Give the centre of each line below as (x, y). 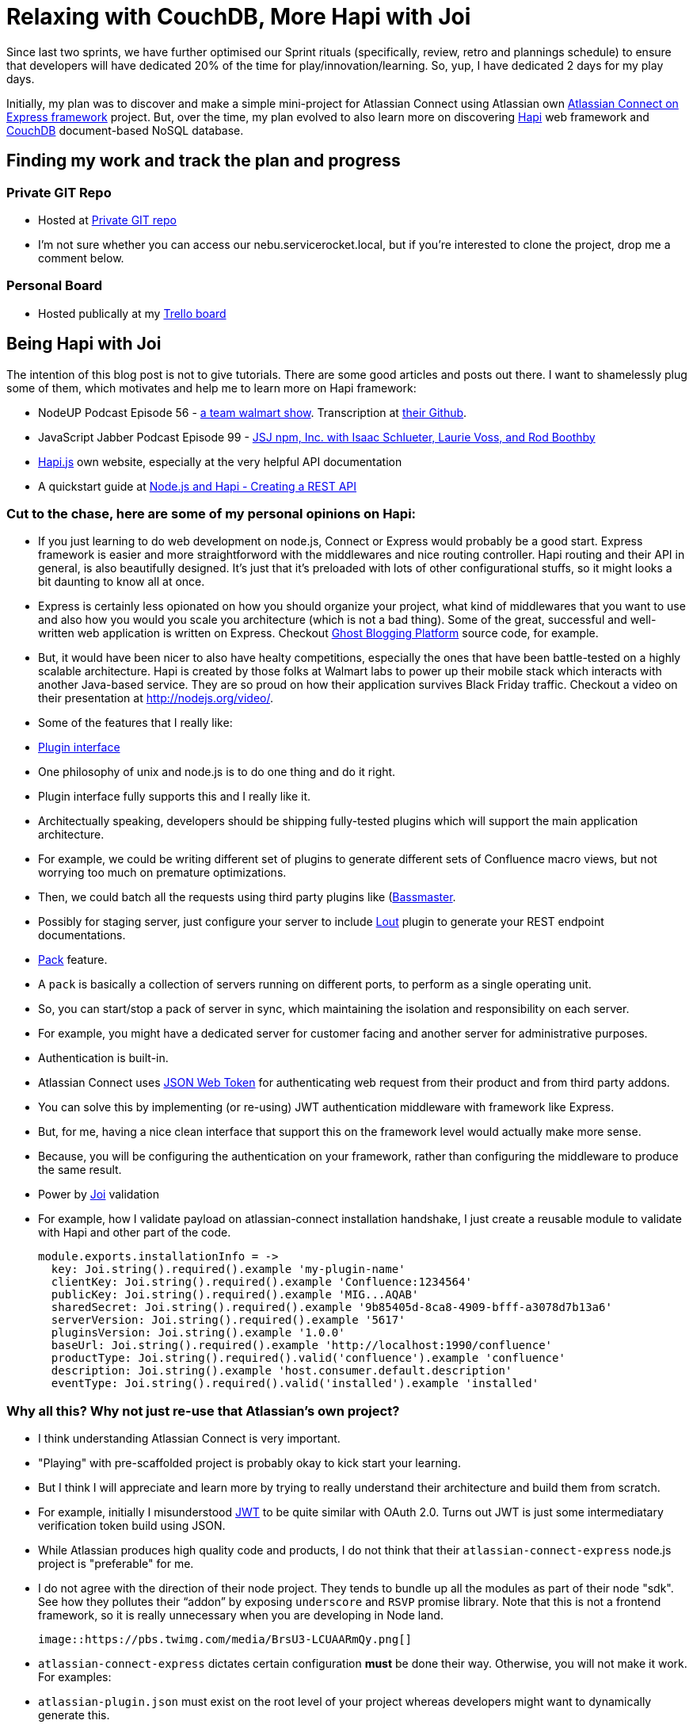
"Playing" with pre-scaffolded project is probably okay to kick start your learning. (249, 1463)
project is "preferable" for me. (116, 1564)
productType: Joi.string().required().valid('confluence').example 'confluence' (308, 1358)
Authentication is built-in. (103, 1058)
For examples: (75, 1677)
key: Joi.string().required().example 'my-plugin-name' (228, 1269)
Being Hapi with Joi (84, 344)
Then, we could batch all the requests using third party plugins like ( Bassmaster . (247, 897)
